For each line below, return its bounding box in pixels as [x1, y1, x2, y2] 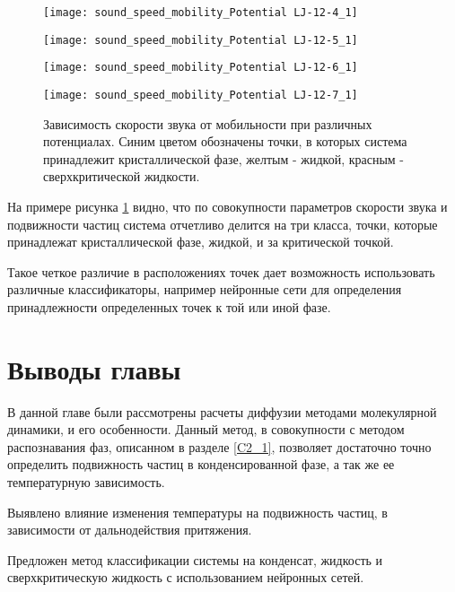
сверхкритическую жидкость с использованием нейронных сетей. [7, 568, 364, 587]
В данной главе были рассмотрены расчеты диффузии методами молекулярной [7, 402, 437, 421]
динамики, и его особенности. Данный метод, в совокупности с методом [7, 420, 405, 439]
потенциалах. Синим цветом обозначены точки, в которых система [43, 132, 407, 151]
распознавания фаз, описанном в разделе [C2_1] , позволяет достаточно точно [7, 437, 432, 456]
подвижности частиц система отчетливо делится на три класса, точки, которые [7, 214, 438, 233]
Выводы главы [7, 350, 181, 387]
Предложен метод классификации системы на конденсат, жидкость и [7, 550, 383, 569]
